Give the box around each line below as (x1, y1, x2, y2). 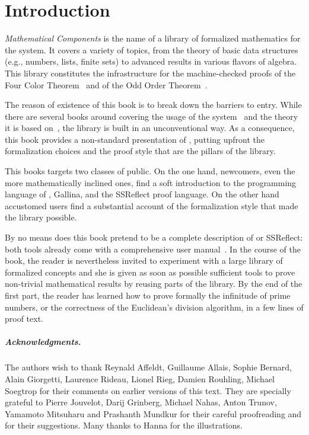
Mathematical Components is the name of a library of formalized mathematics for (5, 32, 301, 44)
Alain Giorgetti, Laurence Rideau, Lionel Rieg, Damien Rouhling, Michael (5, 372, 275, 385)
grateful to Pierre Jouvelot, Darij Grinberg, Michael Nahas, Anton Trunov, (5, 396, 277, 408)
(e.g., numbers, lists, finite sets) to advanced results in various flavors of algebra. (5, 55, 297, 68)
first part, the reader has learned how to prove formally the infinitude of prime (5, 289, 291, 301)
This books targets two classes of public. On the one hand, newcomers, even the (5, 165, 295, 177)
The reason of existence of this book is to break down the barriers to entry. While (5, 98, 302, 111)
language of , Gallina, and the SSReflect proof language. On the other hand (5, 188, 279, 200)
